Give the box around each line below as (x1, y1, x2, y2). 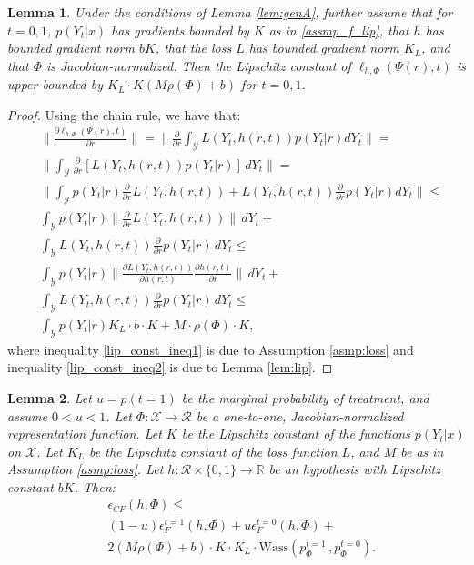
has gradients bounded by (111, 20, 249, 39)
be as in (400, 441, 444, 460)
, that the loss (155, 38, 232, 57)
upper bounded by (7, 75, 104, 94)
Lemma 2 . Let (7, 388, 92, 407)
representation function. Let (7, 424, 162, 443)
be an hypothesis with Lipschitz (268, 459, 440, 479)
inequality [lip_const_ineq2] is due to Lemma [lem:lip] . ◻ (7, 358, 333, 377)
